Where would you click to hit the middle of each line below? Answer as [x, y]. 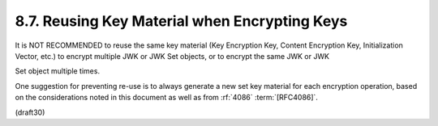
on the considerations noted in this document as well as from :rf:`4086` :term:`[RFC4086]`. [166, 98]
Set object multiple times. [58, 71]
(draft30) [30, 112]
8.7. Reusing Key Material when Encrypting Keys [181, 21]
